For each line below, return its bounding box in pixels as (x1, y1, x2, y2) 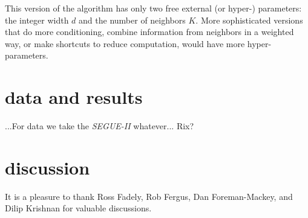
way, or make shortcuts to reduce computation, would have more (5, 37, 245, 50)
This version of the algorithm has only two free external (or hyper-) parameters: (5, 2, 302, 14)
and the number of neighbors (79, 13, 186, 26)
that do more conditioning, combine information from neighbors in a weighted (5, 25, 294, 38)
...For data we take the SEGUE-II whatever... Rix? (5, 120, 194, 132)
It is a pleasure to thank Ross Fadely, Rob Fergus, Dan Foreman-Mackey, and (5, 190, 293, 202)
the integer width (5, 13, 69, 26)
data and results (5, 85, 143, 109)
